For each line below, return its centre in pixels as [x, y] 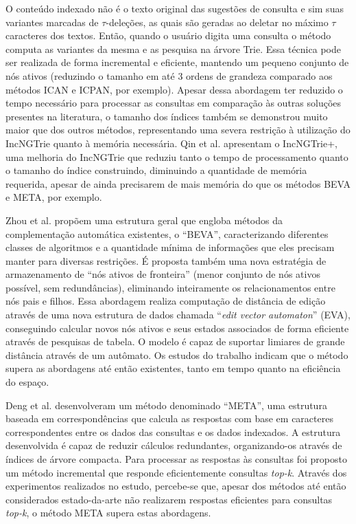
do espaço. [27, 382]
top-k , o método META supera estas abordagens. [108, 513]
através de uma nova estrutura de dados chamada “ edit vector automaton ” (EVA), [178, 315]
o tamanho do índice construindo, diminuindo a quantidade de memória [156, 170]
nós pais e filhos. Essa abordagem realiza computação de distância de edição [166, 301]
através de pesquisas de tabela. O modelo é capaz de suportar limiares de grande [175, 341]
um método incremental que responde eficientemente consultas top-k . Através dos [176, 472]
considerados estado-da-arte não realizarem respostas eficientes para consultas [169, 499]
